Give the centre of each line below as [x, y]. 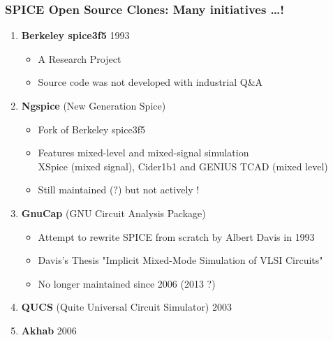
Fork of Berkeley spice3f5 [91, 129]
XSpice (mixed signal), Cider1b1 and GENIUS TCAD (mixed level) [183, 166]
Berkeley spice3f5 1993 [75, 35]
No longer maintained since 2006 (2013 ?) [127, 283]
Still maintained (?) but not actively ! [119, 190]
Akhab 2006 [49, 330]
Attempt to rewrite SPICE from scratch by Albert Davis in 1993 [176, 236]
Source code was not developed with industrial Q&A [150, 82]
